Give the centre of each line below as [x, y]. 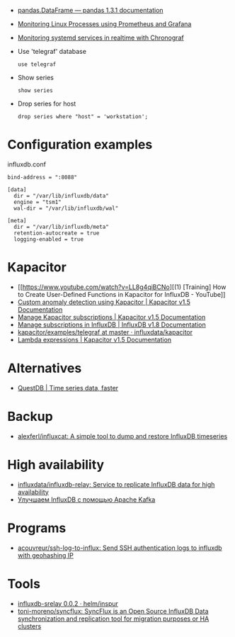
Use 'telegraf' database [52, 51]
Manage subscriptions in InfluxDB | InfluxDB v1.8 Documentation [112, 325]
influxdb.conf [27, 164]
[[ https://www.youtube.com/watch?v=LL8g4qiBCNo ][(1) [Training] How [122, 287]
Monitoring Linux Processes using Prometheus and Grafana [104, 24]
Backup [30, 417]
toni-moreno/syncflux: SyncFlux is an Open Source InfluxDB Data [113, 611]
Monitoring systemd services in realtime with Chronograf [101, 38]
